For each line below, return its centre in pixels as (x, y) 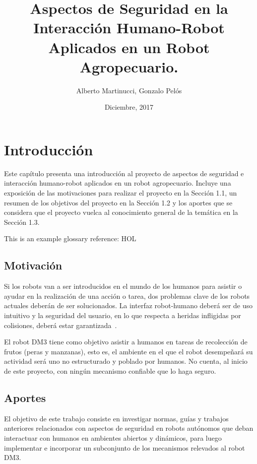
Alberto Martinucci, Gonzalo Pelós (129, 90)
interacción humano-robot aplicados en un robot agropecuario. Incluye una (118, 183)
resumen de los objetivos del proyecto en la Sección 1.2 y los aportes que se (118, 202)
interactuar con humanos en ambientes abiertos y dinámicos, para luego (113, 437)
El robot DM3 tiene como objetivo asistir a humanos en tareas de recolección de (126, 342)
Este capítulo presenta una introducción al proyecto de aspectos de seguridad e (124, 173)
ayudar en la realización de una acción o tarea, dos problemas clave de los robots (127, 296)
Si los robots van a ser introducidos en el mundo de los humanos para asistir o (123, 286)
